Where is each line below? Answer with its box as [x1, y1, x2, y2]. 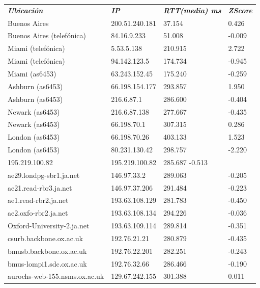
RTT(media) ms [163, 5, 221, 15]
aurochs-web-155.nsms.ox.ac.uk [8, 271, 104, 281]
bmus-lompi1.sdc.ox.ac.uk [8, 258, 87, 269]
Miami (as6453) [8, 68, 56, 78]
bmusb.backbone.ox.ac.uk [8, 245, 87, 256]
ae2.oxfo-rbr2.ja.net [8, 207, 68, 218]
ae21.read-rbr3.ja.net [8, 182, 72, 193]
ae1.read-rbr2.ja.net [8, 195, 69, 205]
